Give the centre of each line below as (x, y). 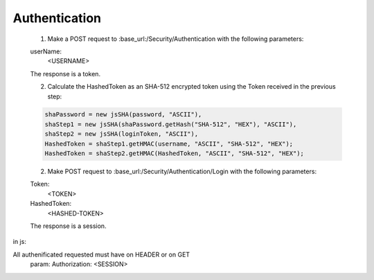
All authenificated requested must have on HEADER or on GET (101, 254)
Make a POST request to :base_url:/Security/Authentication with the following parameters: (176, 39)
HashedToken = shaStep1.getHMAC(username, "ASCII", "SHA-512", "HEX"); (169, 143)
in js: (20, 242)
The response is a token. (65, 73)
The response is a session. (68, 226)
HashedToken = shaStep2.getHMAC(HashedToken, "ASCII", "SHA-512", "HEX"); (175, 154)
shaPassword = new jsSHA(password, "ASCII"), (123, 115)
